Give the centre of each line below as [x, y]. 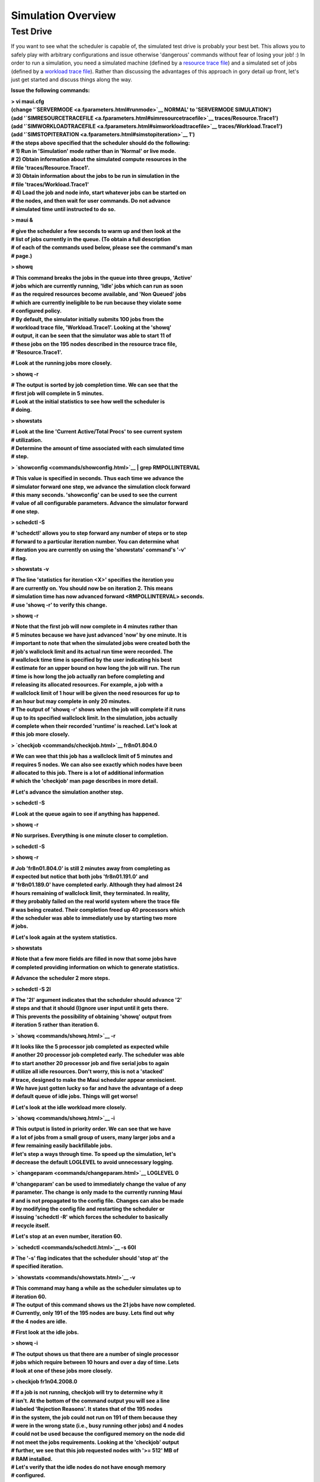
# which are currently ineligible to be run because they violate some [96, 302]
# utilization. [27, 440]
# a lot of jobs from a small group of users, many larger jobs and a [93, 1137]
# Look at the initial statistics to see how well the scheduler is [88, 402]
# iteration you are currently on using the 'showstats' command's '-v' [98, 550]
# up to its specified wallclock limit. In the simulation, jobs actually [94, 718]
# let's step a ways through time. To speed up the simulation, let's [94, 1154]
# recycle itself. [31, 1225]
